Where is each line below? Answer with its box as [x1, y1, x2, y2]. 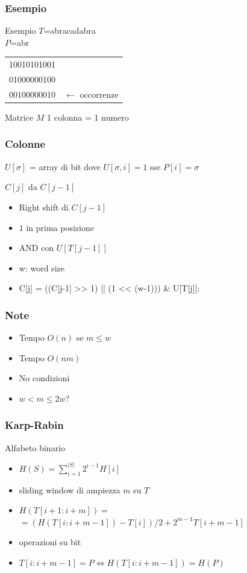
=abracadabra [43, 24, 96, 37]
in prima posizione [26, 221, 94, 233]
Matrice [5, 110, 34, 123]
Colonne [5, 136, 46, 151]
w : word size [19, 261, 64, 274]
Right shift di [19, 200, 69, 213]
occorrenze [80, 87, 119, 100]
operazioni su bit [19, 536, 81, 548]
